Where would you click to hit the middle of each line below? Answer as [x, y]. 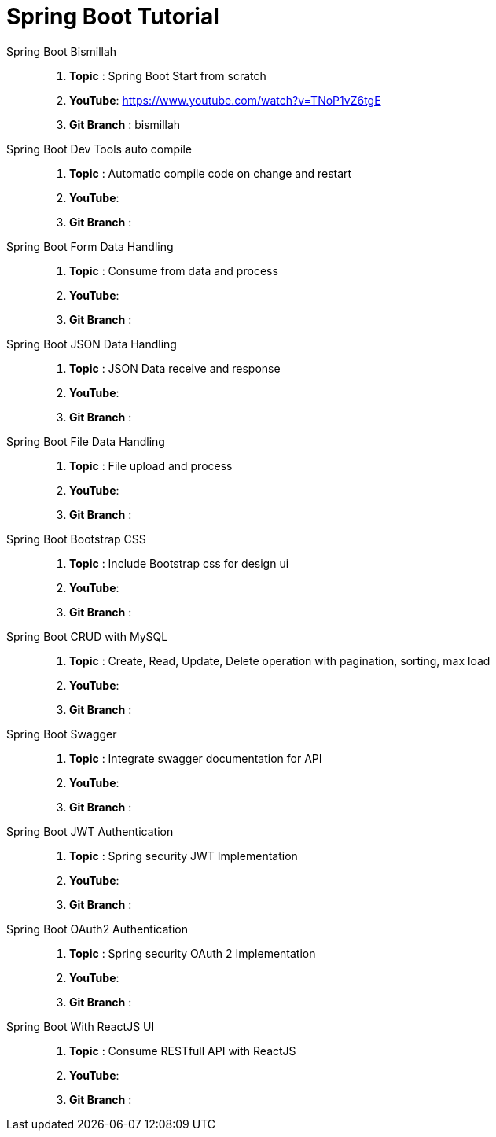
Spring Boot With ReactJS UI [81, 1026]
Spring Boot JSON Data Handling [92, 344]
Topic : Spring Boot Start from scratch [168, 75]
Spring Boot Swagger [62, 734]
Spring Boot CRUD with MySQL [87, 636]
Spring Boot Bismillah [62, 51]
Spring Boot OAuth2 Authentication [97, 929]
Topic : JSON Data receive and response [175, 368]
